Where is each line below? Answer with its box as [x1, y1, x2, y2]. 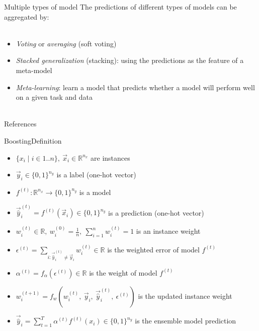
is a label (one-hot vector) [56, 169, 136, 180]
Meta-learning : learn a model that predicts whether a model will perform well [16, 82, 255, 92]
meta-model [16, 64, 52, 75]
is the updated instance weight [138, 290, 232, 301]
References [4, 118, 37, 129]
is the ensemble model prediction [135, 315, 236, 326]
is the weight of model [89, 267, 157, 278]
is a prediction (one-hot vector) [108, 207, 204, 218]
